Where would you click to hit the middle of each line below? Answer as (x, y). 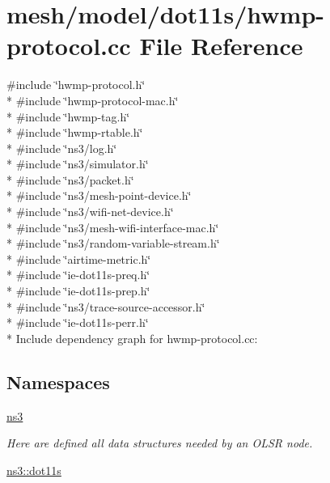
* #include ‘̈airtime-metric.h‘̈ (79, 258)
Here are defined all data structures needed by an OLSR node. (160, 443)
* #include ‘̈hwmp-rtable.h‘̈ (75, 132)
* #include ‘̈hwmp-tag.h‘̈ (68, 116)
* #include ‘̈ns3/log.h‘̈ (62, 148)
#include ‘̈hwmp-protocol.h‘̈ (76, 85)
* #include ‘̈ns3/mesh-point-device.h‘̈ (99, 195)
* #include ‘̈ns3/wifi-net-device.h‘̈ (90, 212)
